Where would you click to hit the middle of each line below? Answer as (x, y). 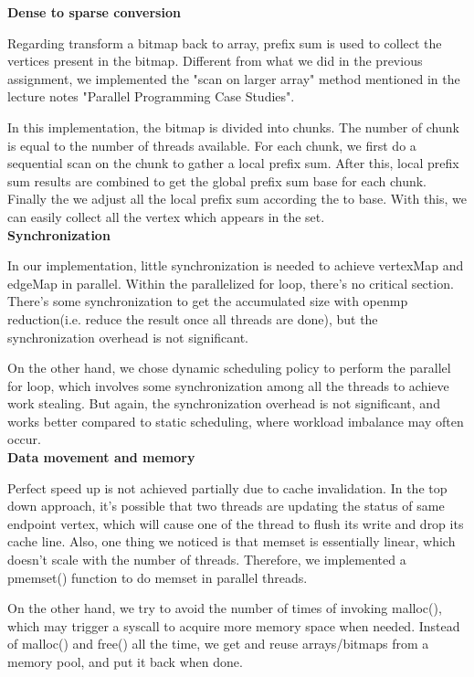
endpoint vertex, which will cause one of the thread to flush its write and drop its (236, 523)
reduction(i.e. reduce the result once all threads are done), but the (193, 318)
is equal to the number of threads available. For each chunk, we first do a (212, 145)
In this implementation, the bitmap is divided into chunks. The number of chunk (233, 127)
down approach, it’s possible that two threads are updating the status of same (226, 506)
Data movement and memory (101, 457)
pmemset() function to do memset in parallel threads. (158, 577)
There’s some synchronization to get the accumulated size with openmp (208, 301)
